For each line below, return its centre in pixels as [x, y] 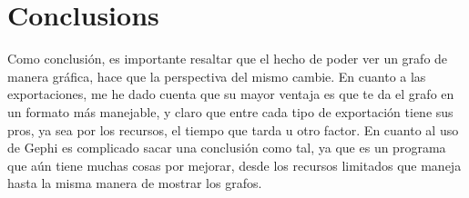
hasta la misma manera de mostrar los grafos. [135, 183]
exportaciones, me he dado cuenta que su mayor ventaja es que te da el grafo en [231, 94]
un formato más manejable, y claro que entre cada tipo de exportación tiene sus [230, 111]
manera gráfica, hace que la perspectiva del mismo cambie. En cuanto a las [217, 76]
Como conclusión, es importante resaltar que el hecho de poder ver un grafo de [228, 59]
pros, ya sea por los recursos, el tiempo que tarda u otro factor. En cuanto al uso [233, 129]
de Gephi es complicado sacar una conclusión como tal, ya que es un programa [227, 148]
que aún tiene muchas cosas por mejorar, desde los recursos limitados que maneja [234, 165]
